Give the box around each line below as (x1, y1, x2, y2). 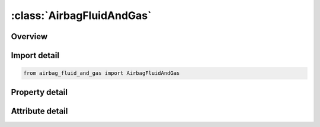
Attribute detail (11, 106, 68, 116)
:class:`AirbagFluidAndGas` (11, 9, 152, 22)
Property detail (11, 87, 68, 97)
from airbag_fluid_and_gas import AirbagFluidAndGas (23, 70, 180, 77)
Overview (11, 31, 48, 42)
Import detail (11, 50, 59, 61)
